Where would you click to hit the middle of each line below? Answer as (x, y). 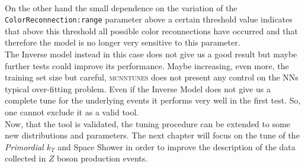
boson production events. (102, 158)
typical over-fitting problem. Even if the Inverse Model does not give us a (138, 88)
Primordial (24, 146)
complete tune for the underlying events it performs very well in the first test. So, (153, 100)
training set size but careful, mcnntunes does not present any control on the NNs (152, 77)
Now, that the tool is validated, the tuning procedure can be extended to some (148, 123)
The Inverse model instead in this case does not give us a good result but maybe (151, 54)
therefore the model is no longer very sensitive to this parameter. (123, 42)
